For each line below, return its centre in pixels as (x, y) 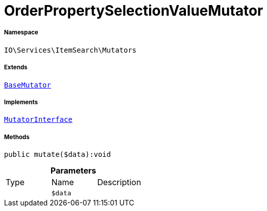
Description (119, 182)
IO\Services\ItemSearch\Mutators (70, 50)
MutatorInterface (38, 120)
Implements (21, 102)
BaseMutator (28, 85)
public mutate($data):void (58, 155)
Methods (17, 137)
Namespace (21, 33)
